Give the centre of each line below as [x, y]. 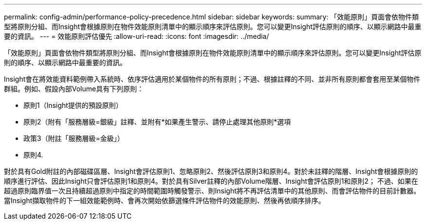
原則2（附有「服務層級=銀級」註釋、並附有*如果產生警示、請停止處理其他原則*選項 [157, 122]
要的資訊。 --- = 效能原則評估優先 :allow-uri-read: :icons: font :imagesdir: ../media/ [137, 36]
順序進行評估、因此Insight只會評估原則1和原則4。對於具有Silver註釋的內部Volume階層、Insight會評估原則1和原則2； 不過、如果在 [211, 181]
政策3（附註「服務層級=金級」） [74, 138]
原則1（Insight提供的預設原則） [73, 105]
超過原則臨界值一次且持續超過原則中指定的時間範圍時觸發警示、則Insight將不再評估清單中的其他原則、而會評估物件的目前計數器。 [212, 191]
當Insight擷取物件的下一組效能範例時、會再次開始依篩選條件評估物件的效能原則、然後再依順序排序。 [165, 200]
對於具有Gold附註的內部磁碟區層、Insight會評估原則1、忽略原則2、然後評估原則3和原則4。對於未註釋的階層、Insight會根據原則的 [211, 171]
